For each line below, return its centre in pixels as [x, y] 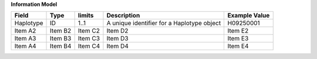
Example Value [249, 16]
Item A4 [25, 46]
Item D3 [117, 39]
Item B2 [61, 31]
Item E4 [238, 46]
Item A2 [25, 31]
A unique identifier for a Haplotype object [164, 23]
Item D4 [118, 46]
